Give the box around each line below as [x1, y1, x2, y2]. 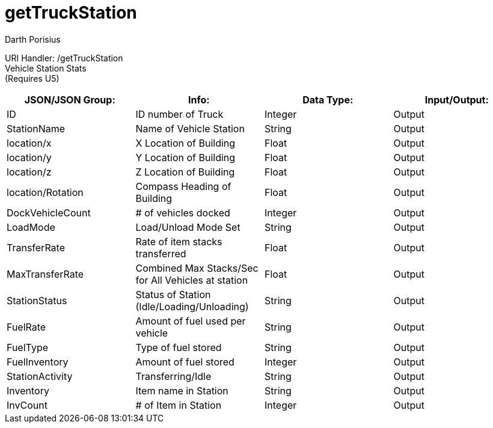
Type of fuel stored [135, 341, 222, 353]
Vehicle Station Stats [5, 63, 87, 73]
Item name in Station [135, 384, 228, 397]
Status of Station [135, 288, 211, 301]
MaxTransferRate [7, 267, 84, 280]
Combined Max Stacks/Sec [135, 261, 259, 274]
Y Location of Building [135, 151, 236, 164]
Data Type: [302, 93, 354, 106]
